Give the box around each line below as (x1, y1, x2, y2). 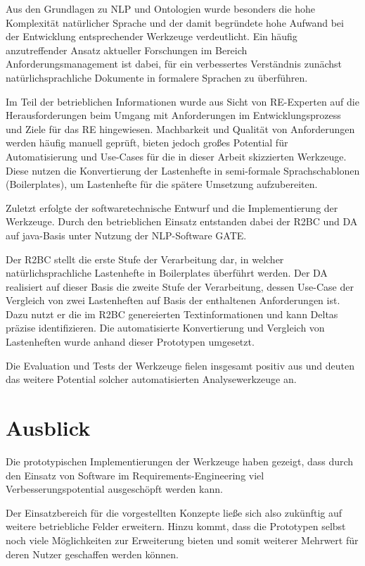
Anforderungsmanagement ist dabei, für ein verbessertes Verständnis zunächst (6, 56, 342, 71)
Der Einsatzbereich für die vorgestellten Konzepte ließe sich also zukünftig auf (6, 505, 342, 520)
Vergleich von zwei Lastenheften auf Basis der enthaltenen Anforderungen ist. (6, 293, 340, 308)
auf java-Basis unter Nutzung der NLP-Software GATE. (6, 227, 247, 242)
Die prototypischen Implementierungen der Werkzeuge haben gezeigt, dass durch (6, 453, 354, 468)
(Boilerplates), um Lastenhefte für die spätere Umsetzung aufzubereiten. (6, 177, 318, 191)
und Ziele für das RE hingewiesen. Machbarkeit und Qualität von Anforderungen (6, 121, 355, 136)
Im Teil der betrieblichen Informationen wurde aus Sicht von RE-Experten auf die (6, 94, 359, 108)
